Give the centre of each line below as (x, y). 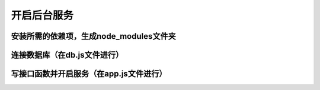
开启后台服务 (42, 15)
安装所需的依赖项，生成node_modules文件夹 (93, 36)
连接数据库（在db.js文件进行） (67, 55)
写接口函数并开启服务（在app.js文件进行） (89, 74)
